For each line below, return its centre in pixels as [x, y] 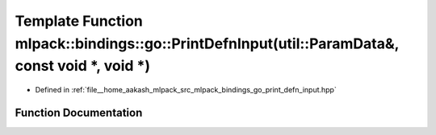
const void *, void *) [83, 66]
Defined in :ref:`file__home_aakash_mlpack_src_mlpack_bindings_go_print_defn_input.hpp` [186, 90]
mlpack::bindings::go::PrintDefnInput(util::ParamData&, [207, 43]
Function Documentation [79, 112]
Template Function [79, 21]
